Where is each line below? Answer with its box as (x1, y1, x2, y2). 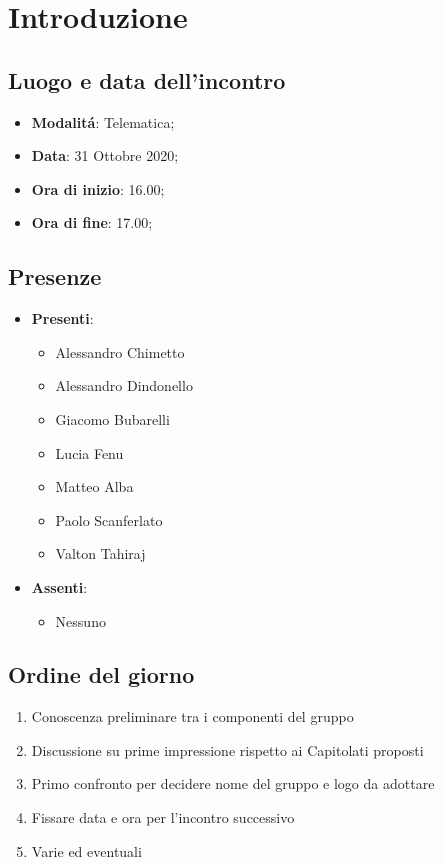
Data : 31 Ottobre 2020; (31, 145, 179, 166)
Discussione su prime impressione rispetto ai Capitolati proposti (31, 739, 424, 760)
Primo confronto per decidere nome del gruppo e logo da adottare (31, 773, 435, 794)
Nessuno (55, 610, 106, 631)
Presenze (8, 261, 102, 292)
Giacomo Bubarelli (55, 408, 170, 429)
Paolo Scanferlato (55, 509, 163, 530)
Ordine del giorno (8, 659, 195, 690)
